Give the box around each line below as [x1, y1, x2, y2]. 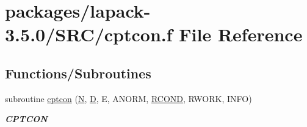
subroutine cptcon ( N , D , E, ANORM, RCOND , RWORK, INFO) [5, 92, 252, 105]
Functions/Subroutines [5, 63, 151, 82]
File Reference [179, 22, 303, 47]
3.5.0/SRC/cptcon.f [5, 22, 173, 47]
